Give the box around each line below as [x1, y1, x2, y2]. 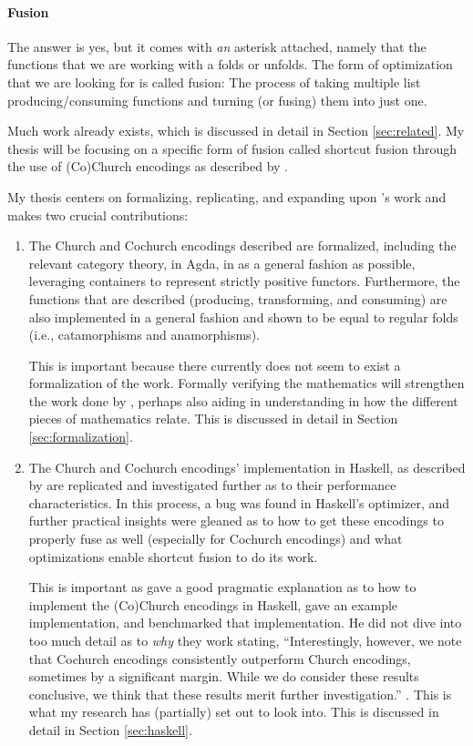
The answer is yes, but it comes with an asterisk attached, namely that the [7, 36, 427, 56]
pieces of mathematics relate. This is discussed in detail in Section [28, 409, 398, 428]
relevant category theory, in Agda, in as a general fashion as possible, [28, 253, 416, 272]
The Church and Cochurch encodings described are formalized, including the [28, 236, 457, 255]
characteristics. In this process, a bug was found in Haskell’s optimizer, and [28, 493, 449, 512]
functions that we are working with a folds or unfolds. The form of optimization [7, 55, 453, 74]
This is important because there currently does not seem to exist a [28, 355, 401, 374]
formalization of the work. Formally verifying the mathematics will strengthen [28, 373, 465, 393]
